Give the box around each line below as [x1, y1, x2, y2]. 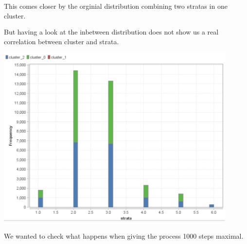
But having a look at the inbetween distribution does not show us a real [4, 27, 219, 37]
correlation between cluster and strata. [4, 36, 119, 46]
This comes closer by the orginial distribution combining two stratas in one [4, 1, 228, 11]
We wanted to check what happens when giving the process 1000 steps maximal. [4, 230, 244, 241]
